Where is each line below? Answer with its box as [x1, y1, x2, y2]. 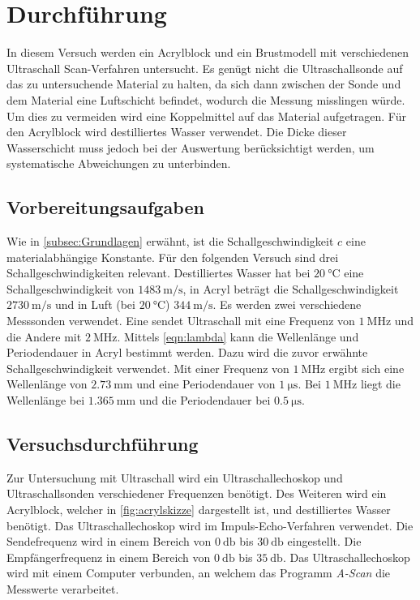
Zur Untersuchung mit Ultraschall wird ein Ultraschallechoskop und [6, 469, 343, 486]
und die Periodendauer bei [139, 392, 271, 409]
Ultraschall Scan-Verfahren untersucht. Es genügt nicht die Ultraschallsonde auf [6, 59, 403, 76]
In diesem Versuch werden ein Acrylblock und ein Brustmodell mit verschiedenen [6, 44, 409, 61]
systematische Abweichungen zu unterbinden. [6, 155, 231, 172]
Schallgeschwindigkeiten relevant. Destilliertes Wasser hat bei [6, 264, 311, 281]
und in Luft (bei [54, 296, 135, 313]
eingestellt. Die [287, 533, 362, 550]
